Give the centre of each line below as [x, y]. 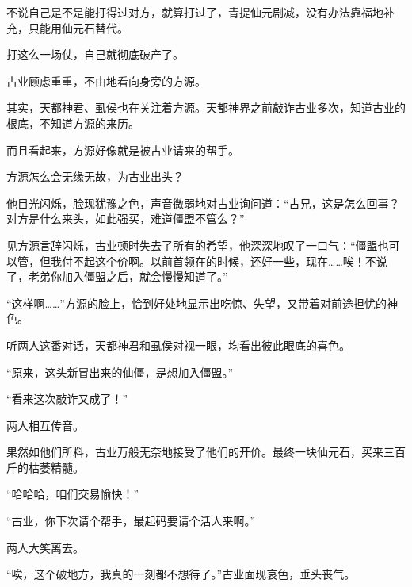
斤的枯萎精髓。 [45, 467]
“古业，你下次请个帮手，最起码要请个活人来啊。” [131, 521]
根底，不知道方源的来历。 [73, 123]
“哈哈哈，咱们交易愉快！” [73, 494]
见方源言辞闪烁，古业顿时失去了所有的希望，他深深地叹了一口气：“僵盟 [192, 245]
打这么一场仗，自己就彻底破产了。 [95, 54]
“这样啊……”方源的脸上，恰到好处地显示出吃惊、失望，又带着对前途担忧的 [196, 303]
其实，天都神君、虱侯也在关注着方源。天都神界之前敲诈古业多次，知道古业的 [206, 107]
